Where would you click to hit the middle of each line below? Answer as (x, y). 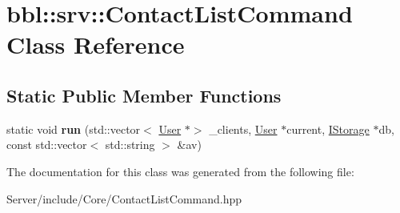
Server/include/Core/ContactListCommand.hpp (124, 198)
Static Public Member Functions (144, 95)
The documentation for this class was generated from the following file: (180, 171)
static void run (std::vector (74, 129)
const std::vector (47, 145)
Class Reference (96, 44)
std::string (130, 145)
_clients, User (243, 129)
